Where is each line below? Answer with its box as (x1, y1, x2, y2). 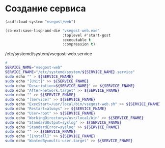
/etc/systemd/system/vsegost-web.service (5, 51, 92, 57)
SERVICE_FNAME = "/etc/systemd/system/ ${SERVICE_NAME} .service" (5, 70, 135, 74)
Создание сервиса (5, 3, 86, 14)
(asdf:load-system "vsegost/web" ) (5, 19, 76, 24)
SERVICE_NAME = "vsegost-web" (5, 65, 63, 70)
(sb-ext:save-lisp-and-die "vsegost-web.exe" (5, 28, 100, 33)
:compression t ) (62, 42, 96, 47)
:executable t (62, 37, 91, 42)
